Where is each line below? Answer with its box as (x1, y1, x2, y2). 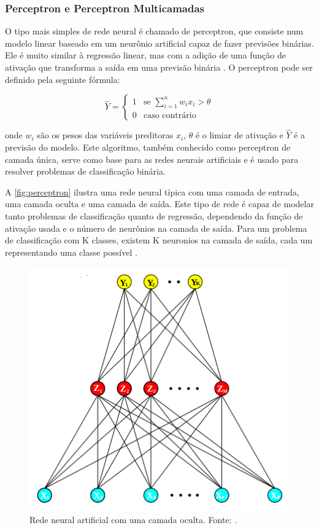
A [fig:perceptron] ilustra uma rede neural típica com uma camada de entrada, (5, 185, 299, 198)
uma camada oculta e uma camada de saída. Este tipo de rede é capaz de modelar (5, 197, 314, 210)
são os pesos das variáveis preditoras (37, 128, 174, 141)
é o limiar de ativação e (195, 128, 283, 141)
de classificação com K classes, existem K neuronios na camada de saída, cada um (5, 234, 313, 246)
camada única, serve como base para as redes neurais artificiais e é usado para (5, 152, 299, 165)
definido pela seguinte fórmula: (5, 73, 120, 85)
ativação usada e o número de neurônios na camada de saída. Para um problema (5, 221, 307, 234)
